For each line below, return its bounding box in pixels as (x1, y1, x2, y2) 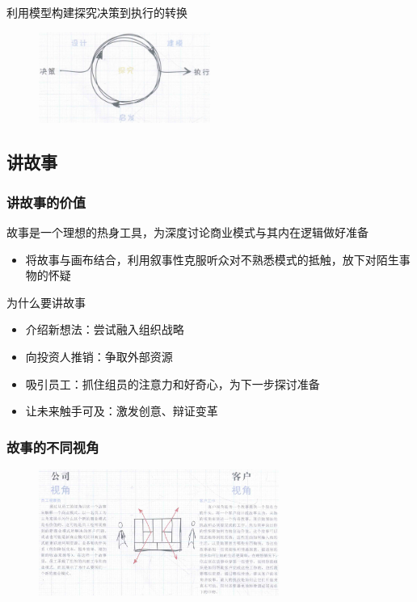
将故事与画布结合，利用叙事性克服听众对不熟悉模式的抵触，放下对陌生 (25, 250, 399, 267)
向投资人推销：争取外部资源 (25, 347, 173, 364)
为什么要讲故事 (6, 293, 86, 310)
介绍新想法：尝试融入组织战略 (25, 321, 184, 338)
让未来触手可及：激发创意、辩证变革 (25, 402, 218, 419)
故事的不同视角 (6, 436, 99, 457)
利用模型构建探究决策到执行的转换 (6, 4, 187, 20)
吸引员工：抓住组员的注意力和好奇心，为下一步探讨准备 (25, 375, 320, 392)
